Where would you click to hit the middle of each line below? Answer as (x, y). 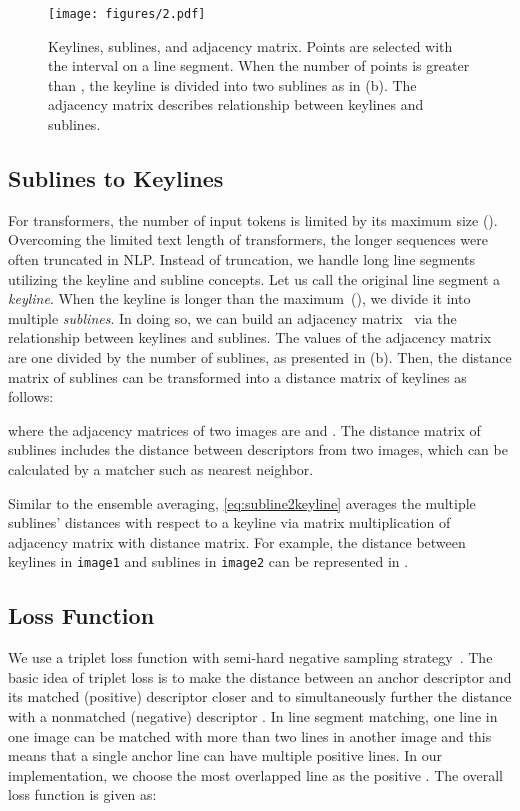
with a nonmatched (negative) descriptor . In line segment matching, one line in (253, 715)
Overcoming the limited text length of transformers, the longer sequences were (248, 239)
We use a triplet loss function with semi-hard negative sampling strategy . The (250, 657)
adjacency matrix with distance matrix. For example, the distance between (237, 541)
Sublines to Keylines (116, 178)
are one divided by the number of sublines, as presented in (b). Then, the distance (260, 356)
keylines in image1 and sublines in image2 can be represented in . (208, 561)
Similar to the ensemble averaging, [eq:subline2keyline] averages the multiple (242, 502)
